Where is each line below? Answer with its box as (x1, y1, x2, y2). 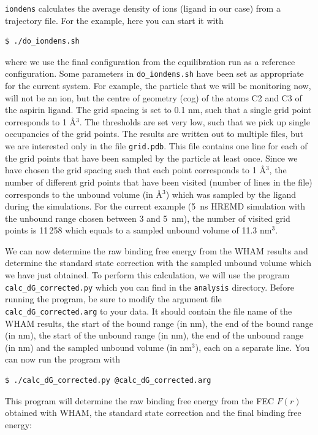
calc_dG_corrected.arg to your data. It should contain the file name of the (5, 304, 292, 317)
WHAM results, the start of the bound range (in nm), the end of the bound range (5, 316, 313, 329)
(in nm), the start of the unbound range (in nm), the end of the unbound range (5, 329, 304, 342)
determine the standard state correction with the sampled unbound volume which (5, 256, 312, 269)
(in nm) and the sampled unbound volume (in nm (5, 340, 192, 353)
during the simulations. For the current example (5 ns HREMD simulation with (5, 200, 306, 213)
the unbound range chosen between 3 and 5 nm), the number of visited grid (5, 211, 290, 224)
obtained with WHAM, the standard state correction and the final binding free (5, 406, 301, 419)
